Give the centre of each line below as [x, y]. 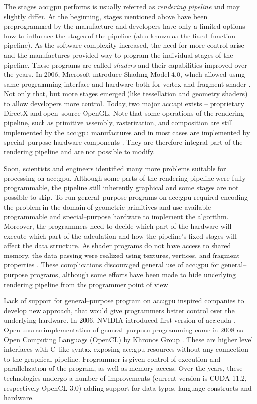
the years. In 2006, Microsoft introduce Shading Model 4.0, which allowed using [125, 74]
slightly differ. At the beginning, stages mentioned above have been [106, 16]
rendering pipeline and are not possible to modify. [80, 151]
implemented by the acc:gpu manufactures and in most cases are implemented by [127, 132]
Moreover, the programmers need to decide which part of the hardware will [118, 226]
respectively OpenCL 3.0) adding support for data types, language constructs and [128, 387]
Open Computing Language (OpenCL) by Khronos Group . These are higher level [128, 339]
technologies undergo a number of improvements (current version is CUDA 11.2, [125, 378]
